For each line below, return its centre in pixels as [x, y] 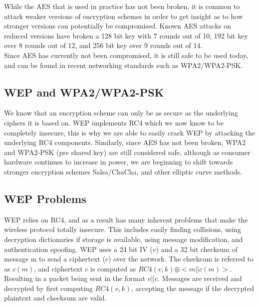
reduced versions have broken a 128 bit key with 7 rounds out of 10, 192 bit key [126, 35]
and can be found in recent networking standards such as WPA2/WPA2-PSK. [124, 65]
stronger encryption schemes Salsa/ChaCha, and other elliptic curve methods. [123, 171]
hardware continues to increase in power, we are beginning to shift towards [119, 162]
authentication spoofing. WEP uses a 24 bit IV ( [78, 249]
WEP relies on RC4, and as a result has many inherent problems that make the [126, 219]
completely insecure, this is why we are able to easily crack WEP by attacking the [130, 132]
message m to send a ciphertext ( [55, 259]
